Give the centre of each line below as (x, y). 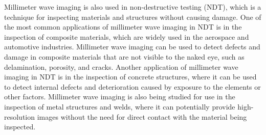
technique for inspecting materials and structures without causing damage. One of (133, 17)
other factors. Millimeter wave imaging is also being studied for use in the (120, 97)
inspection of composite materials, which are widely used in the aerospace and (127, 36)
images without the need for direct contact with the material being (142, 116)
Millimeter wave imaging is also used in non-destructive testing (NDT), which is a (133, 7)
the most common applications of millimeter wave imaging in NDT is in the (123, 27)
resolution (20, 116)
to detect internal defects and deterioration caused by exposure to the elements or (132, 86)
